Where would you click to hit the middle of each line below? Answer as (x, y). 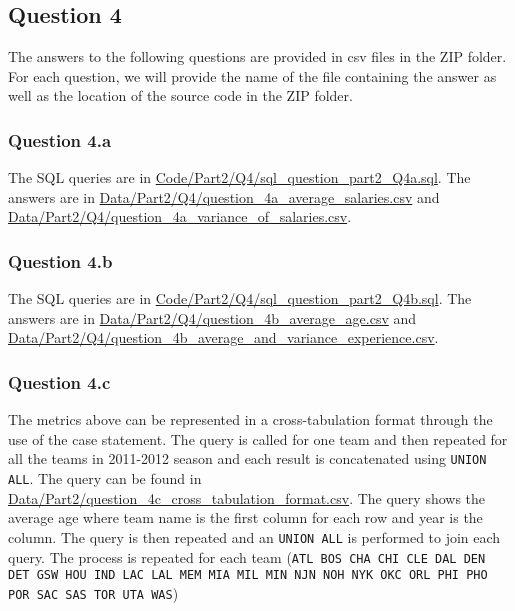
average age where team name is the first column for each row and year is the (245, 517)
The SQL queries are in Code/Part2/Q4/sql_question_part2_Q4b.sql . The (240, 298)
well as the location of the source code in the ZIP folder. (180, 95)
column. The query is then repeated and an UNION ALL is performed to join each (254, 536)
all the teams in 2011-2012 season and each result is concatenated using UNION (247, 458)
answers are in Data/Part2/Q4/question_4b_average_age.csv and (212, 317)
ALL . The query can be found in (105, 478)
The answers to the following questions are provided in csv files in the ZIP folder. (257, 56)
